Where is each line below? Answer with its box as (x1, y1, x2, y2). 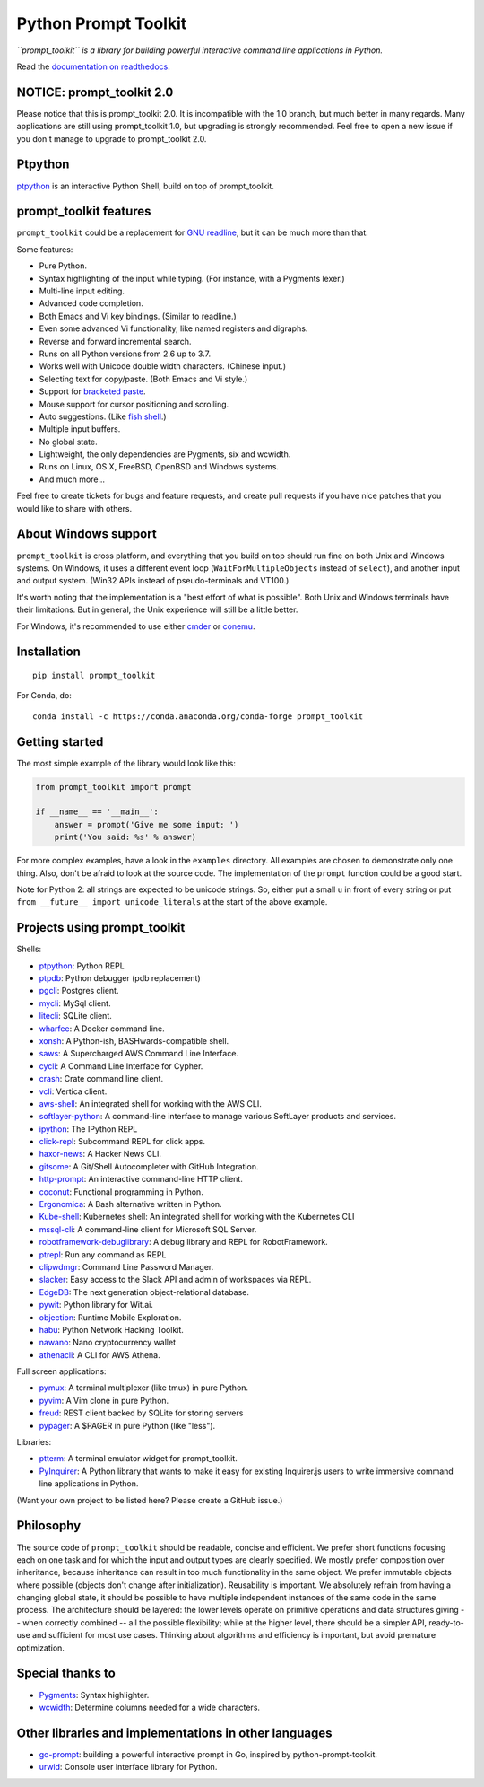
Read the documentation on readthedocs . (16, 61, 170, 72)
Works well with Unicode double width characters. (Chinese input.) (39, 361, 287, 372)
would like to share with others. (16, 503, 133, 513)
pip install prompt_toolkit (32, 670, 156, 680)
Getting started (16, 734, 104, 749)
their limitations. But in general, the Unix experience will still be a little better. (16, 604, 298, 615)
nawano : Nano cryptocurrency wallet (39, 1337, 177, 1348)
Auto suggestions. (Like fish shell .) (39, 411, 167, 422)
